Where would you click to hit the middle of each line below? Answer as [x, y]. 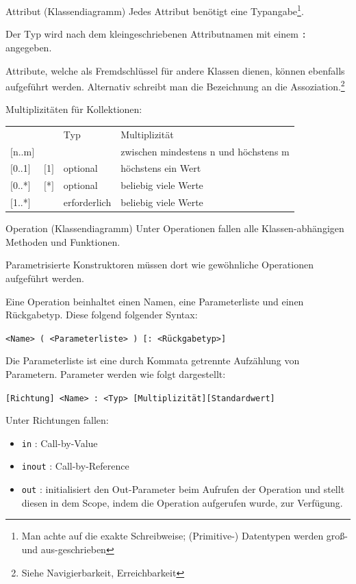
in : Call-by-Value [60, 443]
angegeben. [29, 47]
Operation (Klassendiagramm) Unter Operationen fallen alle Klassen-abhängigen [175, 228]
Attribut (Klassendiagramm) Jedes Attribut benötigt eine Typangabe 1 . [155, 10]
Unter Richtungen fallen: [57, 420]
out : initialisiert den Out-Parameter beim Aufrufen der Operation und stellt [183, 489]
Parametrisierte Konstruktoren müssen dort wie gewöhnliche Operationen [160, 265]
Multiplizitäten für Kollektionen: [74, 109]
